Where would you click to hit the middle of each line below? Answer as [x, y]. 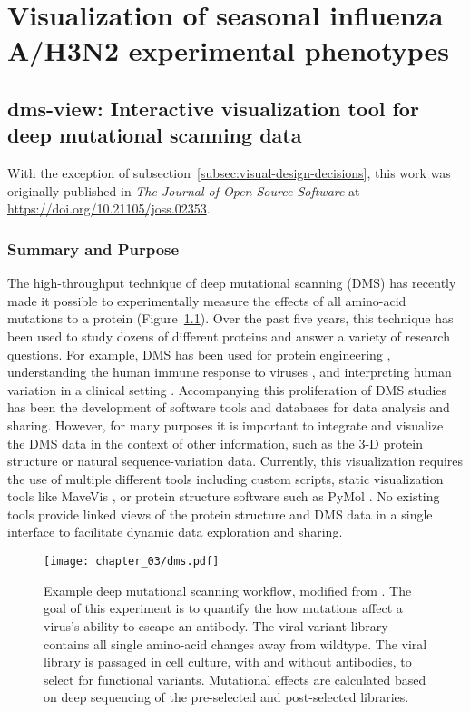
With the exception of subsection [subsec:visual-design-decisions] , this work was [229, 173]
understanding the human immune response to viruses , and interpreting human [230, 372]
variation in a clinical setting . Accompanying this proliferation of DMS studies [227, 389]
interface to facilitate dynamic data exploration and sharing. [175, 532]
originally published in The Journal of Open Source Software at [184, 190]
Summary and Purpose [93, 248]
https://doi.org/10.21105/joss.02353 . [109, 208]
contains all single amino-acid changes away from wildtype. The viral [235, 643]
